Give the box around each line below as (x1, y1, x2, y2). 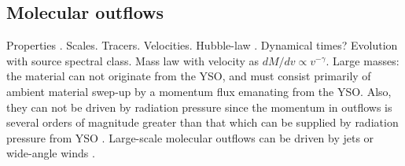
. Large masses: (326, 52, 399, 68)
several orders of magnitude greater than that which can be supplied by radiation (6, 114, 399, 131)
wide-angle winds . (6, 145, 95, 161)
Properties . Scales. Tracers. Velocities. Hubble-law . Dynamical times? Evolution (6, 37, 398, 53)
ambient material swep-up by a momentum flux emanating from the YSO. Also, (6, 83, 392, 99)
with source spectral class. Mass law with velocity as (6, 52, 260, 68)
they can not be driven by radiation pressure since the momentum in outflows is (6, 98, 392, 115)
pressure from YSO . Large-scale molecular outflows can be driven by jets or (6, 129, 374, 146)
